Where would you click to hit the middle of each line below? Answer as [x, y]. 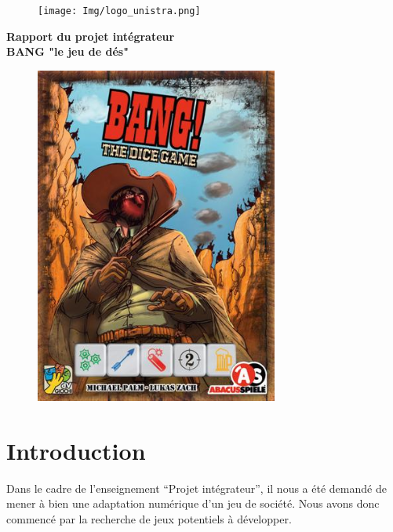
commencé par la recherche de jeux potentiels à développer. [149, 518]
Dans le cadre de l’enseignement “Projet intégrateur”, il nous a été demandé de [196, 488]
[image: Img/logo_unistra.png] [119, 11]
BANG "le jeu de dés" [67, 51]
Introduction [76, 450]
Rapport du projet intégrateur [91, 36]
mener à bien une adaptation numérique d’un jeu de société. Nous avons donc [193, 503]
